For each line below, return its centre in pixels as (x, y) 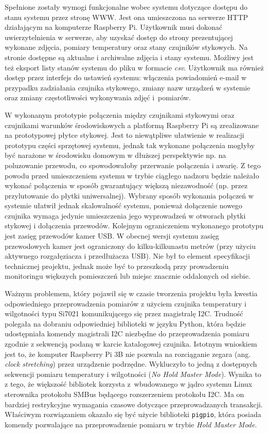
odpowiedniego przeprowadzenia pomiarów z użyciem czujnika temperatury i (126, 303)
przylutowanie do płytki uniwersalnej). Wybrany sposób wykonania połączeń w (129, 195)
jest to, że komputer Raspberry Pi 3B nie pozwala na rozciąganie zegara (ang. (128, 354)
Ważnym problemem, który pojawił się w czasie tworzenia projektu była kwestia (131, 293)
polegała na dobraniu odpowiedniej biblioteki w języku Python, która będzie (125, 323)
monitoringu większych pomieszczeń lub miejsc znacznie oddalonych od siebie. (128, 276)
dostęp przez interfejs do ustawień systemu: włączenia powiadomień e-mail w (126, 77)
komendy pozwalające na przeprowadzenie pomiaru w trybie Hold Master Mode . (131, 424)
